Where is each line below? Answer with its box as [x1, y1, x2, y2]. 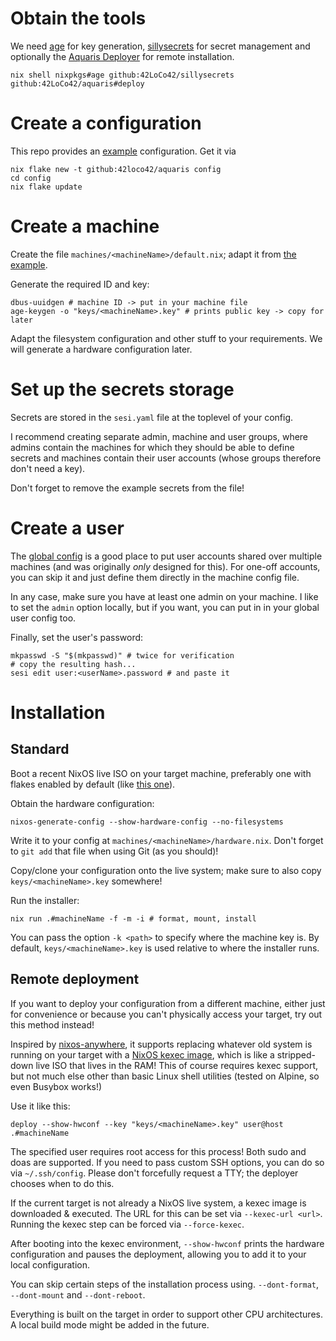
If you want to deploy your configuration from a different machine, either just [10, 997, 326, 1009]
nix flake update [10, 182, 83, 192]
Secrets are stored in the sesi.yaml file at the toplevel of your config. [10, 411, 294, 423]
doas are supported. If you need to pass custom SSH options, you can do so [10, 1156, 325, 1168]
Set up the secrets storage [10, 378, 235, 401]
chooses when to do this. [10, 1177, 115, 1189]
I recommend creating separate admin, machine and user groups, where [10, 430, 309, 442]
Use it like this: [10, 1100, 71, 1112]
